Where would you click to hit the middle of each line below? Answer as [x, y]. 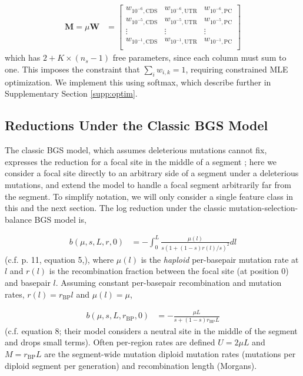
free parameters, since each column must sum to [199, 57]
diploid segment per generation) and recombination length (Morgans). [131, 365]
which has [23, 57]
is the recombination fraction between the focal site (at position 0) [169, 271]
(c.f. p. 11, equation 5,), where [59, 259]
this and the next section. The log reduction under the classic [116, 208]
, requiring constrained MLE [237, 69]
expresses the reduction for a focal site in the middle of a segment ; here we [141, 161]
